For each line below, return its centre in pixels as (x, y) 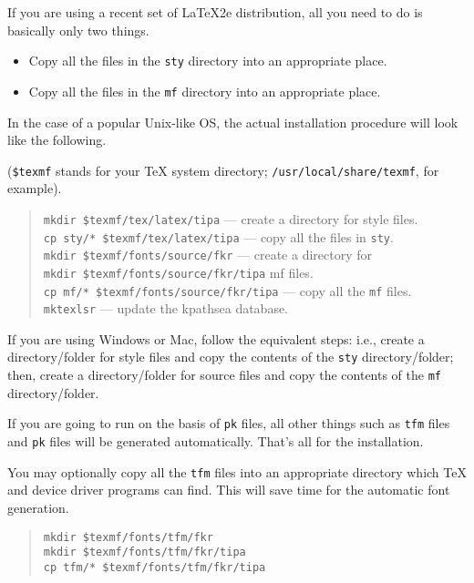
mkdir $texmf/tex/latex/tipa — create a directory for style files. (231, 218)
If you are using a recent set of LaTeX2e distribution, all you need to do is (215, 12)
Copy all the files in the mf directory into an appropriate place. (205, 91)
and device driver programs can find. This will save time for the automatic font (229, 490)
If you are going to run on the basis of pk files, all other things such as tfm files (229, 423)
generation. (38, 507)
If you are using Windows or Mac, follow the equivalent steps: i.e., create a (216, 338)
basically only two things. (78, 30)
